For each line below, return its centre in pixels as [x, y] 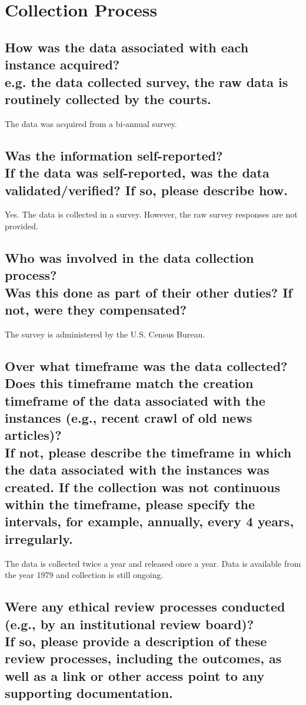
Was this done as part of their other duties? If [149, 292]
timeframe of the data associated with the [135, 400]
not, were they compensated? [96, 310]
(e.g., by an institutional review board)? [129, 624]
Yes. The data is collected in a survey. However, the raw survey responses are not [151, 214]
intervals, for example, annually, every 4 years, [149, 521]
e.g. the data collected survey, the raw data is [147, 81]
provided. [21, 225]
